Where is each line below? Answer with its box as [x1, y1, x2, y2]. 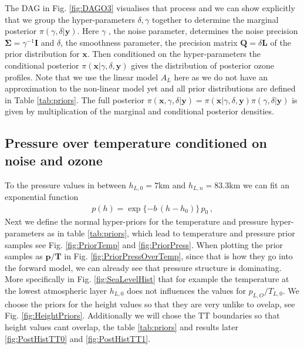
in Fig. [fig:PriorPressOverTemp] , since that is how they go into [64, 250, 293, 262]
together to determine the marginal [151, 13, 279, 25]
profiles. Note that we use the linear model [5, 70, 158, 83]
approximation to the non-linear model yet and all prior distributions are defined [5, 82, 296, 94]
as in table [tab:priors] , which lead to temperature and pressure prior [47, 227, 295, 239]
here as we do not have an [174, 70, 268, 83]
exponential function [5, 190, 79, 202]
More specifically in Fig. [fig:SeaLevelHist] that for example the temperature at [5, 273, 289, 285]
